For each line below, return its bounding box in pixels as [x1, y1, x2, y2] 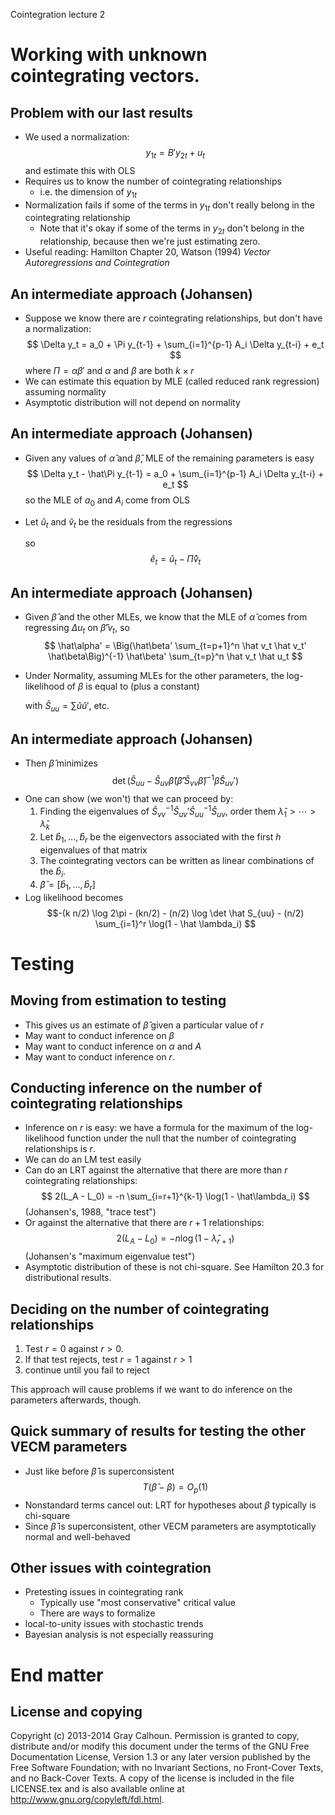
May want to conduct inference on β [24, 1029, 175, 1041]
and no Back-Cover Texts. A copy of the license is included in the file [10, 1772, 295, 1784]
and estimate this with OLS [24, 164, 136, 176]
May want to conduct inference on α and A [24, 1040, 202, 1052]
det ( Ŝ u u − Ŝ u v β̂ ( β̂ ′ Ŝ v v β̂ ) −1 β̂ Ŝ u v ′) [111, 773, 240, 789]
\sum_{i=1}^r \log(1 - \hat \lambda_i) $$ [94, 917, 257, 929]
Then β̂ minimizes [24, 757, 98, 769]
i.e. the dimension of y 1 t [39, 185, 138, 200]
